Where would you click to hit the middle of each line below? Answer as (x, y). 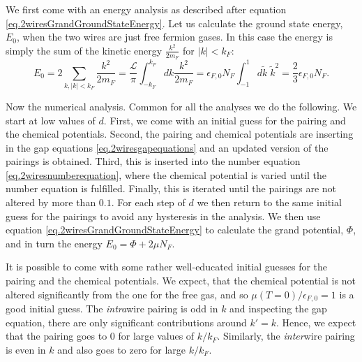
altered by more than (51, 202)
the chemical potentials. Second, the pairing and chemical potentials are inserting (180, 134)
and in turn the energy (54, 243)
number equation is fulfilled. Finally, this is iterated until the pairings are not (171, 188)
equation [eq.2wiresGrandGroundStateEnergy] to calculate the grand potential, (175, 230)
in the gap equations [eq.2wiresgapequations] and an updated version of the (167, 147)
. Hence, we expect (316, 322)
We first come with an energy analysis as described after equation (146, 9)
